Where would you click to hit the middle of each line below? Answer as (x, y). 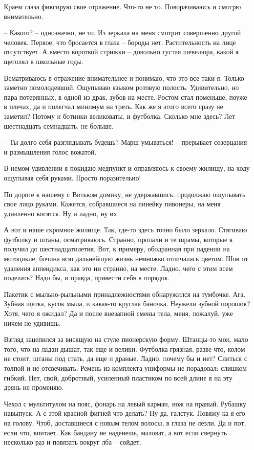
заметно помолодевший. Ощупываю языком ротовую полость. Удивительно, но (121, 87)
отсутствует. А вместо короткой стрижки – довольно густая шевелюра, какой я (121, 52)
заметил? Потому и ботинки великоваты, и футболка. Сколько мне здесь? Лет (120, 116)
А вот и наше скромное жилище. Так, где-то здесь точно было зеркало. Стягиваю (126, 230)
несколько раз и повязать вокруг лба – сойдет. (73, 442)
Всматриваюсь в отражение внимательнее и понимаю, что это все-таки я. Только (124, 78)
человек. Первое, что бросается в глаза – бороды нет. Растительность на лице (120, 42)
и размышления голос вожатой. (50, 151)
